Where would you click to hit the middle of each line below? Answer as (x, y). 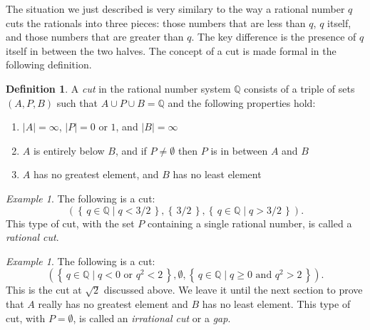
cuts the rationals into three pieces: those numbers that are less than (156, 22)
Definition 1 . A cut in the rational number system (118, 88)
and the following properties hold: (242, 102)
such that (77, 102)
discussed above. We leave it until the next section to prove (233, 290)
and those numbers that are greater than (95, 37)
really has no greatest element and (113, 303)
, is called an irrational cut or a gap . (152, 318)
